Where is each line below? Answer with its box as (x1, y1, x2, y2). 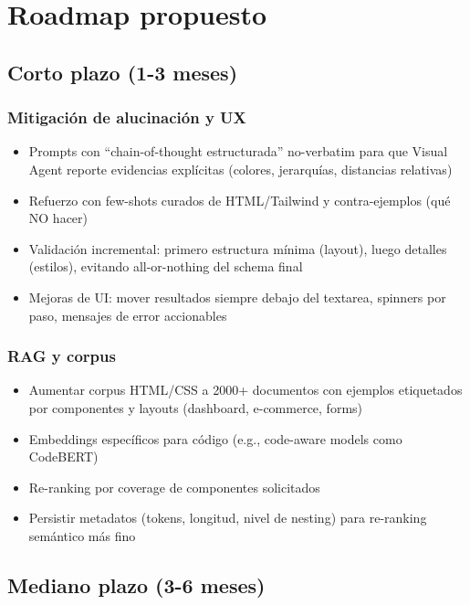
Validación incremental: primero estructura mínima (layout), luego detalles (28, 239, 447, 258)
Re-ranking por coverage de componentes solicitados (28, 477, 320, 496)
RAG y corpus (7, 345, 116, 367)
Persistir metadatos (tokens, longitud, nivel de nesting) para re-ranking (28, 508, 427, 527)
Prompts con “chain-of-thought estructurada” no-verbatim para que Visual (28, 142, 448, 161)
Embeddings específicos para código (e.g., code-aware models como (28, 429, 402, 448)
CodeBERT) (28, 447, 99, 466)
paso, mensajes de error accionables (28, 305, 227, 324)
